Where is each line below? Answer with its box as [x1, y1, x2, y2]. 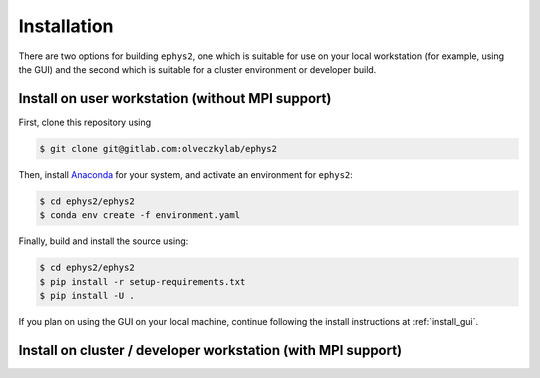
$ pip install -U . [39, 290, 135, 301]
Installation [18, 15, 114, 37]
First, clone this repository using [18, 116, 152, 128]
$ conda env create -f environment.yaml [39, 210, 240, 221]
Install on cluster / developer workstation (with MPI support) [18, 341, 403, 359]
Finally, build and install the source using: [18, 235, 189, 247]
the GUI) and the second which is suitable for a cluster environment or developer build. [18, 63, 377, 75]
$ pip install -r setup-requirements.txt [39, 276, 246, 287]
